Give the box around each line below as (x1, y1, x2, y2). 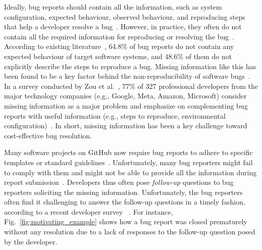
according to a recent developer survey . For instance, (4, 206, 173, 217)
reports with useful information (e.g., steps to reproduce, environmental (4, 110, 226, 121)
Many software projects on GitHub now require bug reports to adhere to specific (4, 147, 253, 158)
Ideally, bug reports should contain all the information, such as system (4, 2, 222, 12)
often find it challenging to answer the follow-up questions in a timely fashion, (4, 196, 245, 207)
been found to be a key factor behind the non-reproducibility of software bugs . (4, 71, 250, 81)
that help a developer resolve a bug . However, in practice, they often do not (4, 21, 242, 32)
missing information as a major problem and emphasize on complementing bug (4, 100, 248, 111)
